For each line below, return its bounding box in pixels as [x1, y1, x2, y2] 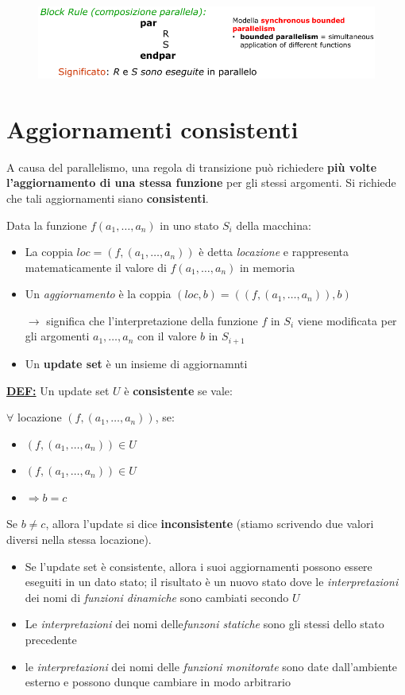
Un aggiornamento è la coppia [25, 285, 172, 302]
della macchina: [236, 216, 311, 233]
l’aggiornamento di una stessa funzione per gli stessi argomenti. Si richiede [6, 174, 396, 191]
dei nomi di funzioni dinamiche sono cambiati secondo [25, 588, 289, 605]
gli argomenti [25, 328, 90, 344]
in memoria [239, 258, 295, 275]
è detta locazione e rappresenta [199, 243, 349, 260]
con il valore [137, 328, 197, 344]
